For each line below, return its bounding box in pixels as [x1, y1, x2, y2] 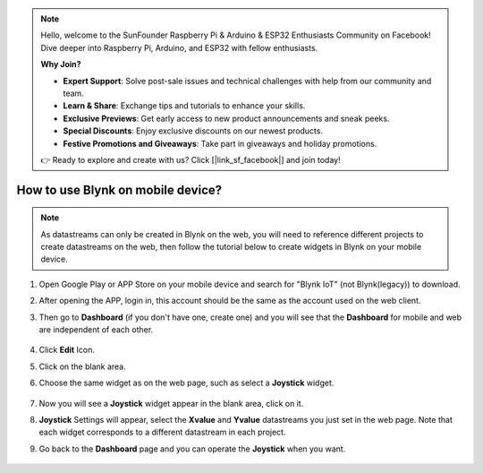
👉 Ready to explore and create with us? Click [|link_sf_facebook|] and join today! [40, 154, 341, 165]
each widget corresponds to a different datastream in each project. [38, 426, 286, 438]
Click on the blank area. [38, 361, 126, 372]
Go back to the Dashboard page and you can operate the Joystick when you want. [38, 443, 346, 454]
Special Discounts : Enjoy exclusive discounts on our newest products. [63, 125, 324, 136]
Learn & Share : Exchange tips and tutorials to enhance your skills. [63, 100, 306, 111]
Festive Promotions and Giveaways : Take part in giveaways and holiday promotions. [63, 138, 377, 149]
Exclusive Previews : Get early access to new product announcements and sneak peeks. [63, 113, 390, 124]
